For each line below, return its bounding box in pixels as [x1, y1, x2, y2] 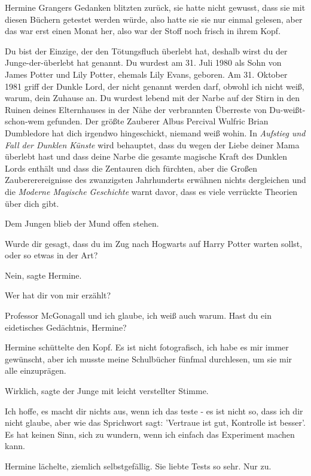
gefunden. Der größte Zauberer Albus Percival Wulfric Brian [47, 115, 269, 127]
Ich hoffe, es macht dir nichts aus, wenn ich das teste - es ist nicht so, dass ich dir [5, 404, 303, 417]
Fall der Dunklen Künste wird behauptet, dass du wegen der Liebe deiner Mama [5, 138, 300, 151]
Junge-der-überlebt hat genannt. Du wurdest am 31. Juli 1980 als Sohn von [5, 56, 282, 69]
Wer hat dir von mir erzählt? [5, 289, 111, 301]
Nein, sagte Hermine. [5, 268, 82, 281]
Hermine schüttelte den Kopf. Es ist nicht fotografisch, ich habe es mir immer [5, 341, 289, 353]
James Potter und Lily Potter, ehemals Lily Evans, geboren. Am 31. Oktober [5, 68, 288, 80]
